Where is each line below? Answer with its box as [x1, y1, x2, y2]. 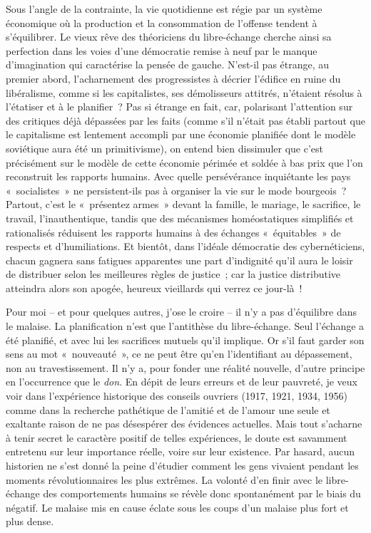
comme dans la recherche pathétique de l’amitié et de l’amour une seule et [6, 402, 330, 417]
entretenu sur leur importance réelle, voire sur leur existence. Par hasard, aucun [6, 444, 355, 459]
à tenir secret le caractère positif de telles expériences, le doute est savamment [6, 430, 347, 445]
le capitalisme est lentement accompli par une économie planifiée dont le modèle [6, 127, 356, 142]
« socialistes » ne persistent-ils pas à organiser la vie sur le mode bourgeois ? [6, 182, 347, 197]
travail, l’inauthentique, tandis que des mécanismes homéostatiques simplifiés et [6, 210, 354, 225]
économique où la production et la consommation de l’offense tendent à [6, 15, 317, 30]
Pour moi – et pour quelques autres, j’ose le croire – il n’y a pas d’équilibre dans [6, 304, 357, 319]
